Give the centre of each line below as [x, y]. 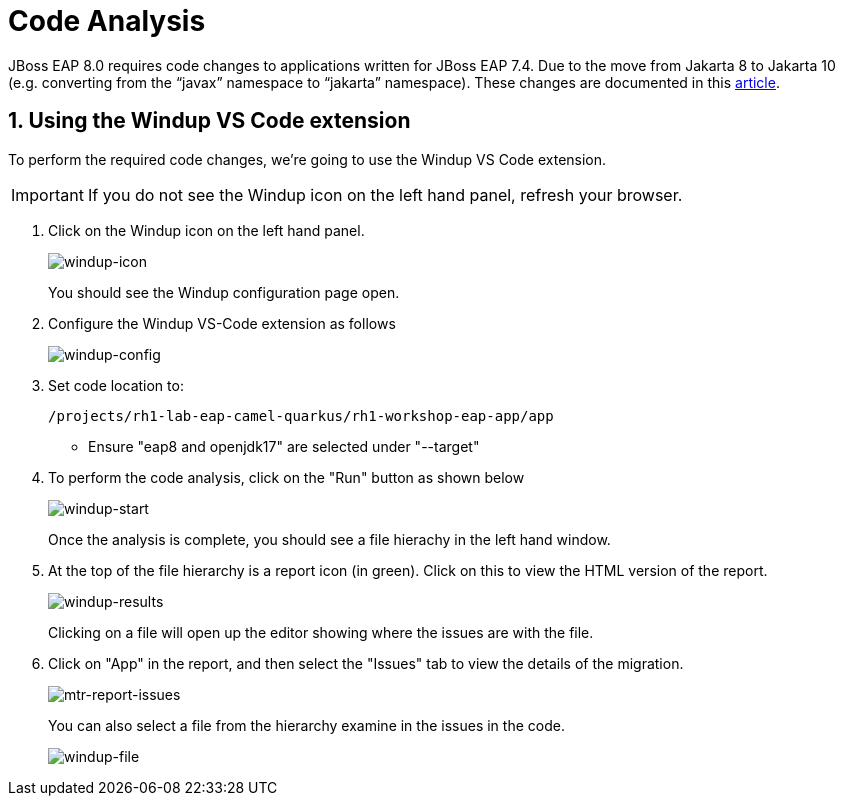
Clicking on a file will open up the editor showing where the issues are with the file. [321, 632]
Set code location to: [116, 385]
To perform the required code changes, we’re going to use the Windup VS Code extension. [307, 159]
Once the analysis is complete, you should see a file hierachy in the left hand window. [329, 539]
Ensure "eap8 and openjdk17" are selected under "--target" [284, 446]
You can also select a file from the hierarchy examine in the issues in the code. [306, 725]
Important [47, 194]
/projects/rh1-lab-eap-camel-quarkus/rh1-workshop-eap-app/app [301, 415]
